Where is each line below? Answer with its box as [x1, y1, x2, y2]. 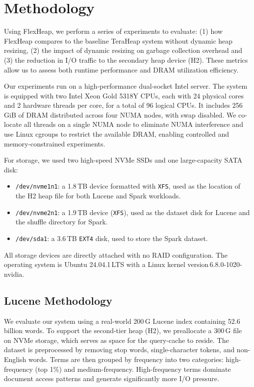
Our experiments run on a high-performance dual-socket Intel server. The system [4, 81, 248, 91]
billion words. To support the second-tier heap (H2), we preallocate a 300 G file [4, 325, 242, 336]
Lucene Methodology [4, 292, 112, 308]
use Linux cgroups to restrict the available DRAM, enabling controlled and [4, 129, 229, 139]
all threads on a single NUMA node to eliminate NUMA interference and [24, 119, 243, 129]
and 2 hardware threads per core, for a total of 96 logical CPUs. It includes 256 [4, 100, 243, 110]
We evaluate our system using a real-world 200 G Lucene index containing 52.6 [4, 315, 240, 326]
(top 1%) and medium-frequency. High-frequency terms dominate [35, 363, 231, 374]
